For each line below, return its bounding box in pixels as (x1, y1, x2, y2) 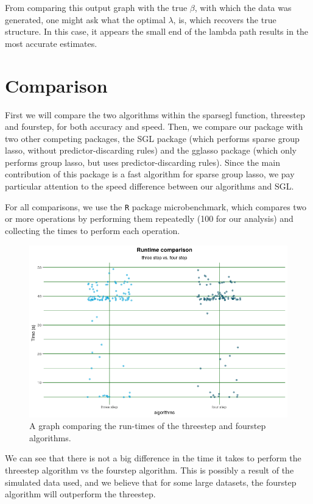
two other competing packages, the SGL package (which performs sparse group (5, 132, 300, 144)
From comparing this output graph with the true (5, 1, 188, 13)
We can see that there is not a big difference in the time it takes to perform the (5, 452, 301, 464)
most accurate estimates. (5, 37, 97, 49)
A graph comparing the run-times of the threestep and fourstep (29, 419, 266, 432)
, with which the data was (194, 1, 292, 13)
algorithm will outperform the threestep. (5, 488, 156, 500)
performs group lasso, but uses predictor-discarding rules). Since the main (5, 155, 280, 168)
